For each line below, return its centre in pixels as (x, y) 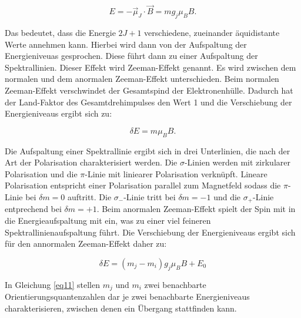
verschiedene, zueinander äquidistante (212, 33)
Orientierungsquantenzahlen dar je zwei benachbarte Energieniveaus (127, 297)
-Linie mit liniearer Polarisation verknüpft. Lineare (176, 173)
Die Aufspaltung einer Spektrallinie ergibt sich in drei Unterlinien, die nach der (148, 150)
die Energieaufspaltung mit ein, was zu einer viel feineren (108, 220)
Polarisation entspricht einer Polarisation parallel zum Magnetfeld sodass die (143, 185)
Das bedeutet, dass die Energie (60, 33)
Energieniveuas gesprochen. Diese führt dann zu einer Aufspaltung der (131, 56)
